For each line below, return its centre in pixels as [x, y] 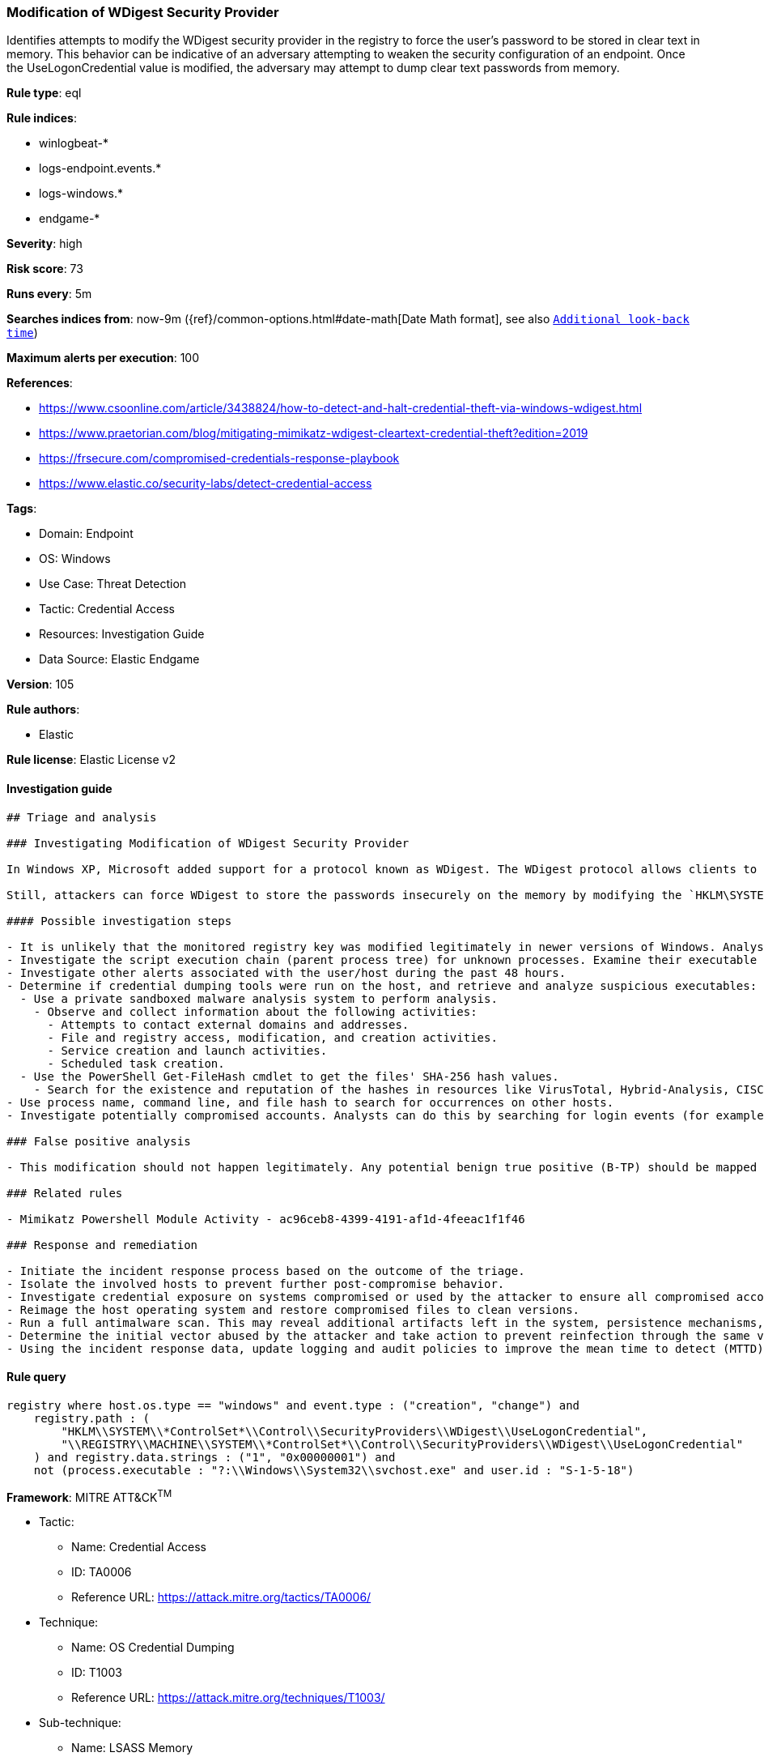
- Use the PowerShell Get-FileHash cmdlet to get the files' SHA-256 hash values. [289, 1076]
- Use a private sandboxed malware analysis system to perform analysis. [259, 998]
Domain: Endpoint [86, 534]
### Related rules [65, 1193]
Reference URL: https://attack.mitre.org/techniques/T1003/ [228, 1698]
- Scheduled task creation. [136, 1063]
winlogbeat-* [74, 143]
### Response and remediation [102, 1245]
